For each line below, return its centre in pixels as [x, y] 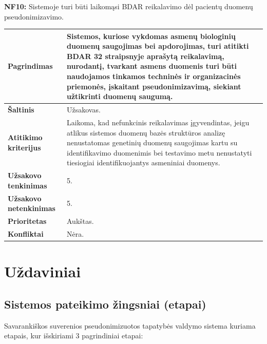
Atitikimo [25, 137]
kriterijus [24, 147]
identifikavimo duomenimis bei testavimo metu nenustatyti [159, 152]
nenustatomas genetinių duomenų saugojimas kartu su [152, 142]
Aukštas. [80, 221]
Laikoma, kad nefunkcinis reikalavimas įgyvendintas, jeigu [158, 122]
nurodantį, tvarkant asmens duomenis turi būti [152, 66]
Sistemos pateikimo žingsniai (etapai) [105, 304]
